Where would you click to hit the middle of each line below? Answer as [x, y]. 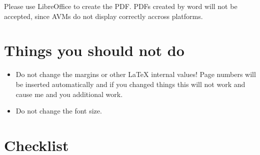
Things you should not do [94, 50]
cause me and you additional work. [69, 94]
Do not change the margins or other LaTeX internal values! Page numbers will [136, 74]
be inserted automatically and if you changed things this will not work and [130, 84]
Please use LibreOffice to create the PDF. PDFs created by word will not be [121, 6]
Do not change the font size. [59, 111]
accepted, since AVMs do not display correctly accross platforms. [103, 16]
